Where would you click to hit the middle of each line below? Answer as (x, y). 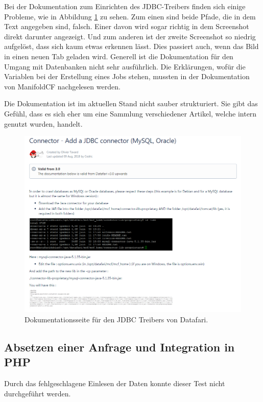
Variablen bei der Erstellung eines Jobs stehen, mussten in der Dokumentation (127, 76)
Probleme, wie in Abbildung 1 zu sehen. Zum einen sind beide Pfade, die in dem (130, 16)
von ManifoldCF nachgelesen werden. (62, 86)
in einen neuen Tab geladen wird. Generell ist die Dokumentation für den (119, 56)
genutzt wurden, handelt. (43, 123)
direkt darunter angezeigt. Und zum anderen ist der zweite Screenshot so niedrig (130, 36)
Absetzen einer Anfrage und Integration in (119, 347)
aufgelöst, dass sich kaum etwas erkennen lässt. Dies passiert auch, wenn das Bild (131, 46)
